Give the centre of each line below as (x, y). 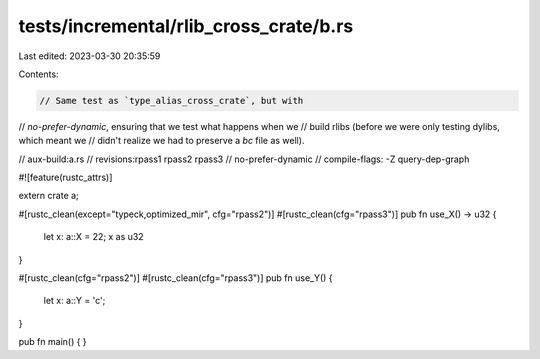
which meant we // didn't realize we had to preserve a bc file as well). (161, 141)
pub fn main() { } (52, 342)
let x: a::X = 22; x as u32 (93, 237)
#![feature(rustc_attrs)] (65, 177)
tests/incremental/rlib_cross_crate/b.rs (186, 26)
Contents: (38, 74)
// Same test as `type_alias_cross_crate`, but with (171, 100)
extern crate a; (48, 196)
